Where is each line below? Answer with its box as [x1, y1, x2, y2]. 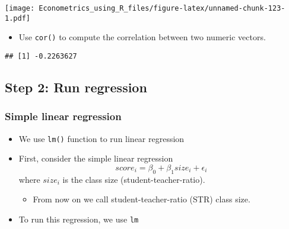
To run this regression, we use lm [18, 212, 139, 225]
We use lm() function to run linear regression [18, 132, 185, 144]
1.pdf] [5, 14, 30, 22]
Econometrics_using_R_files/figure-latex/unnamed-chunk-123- [39, 4, 285, 12]
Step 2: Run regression [5, 78, 147, 96]
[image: [5, 4, 35, 12]
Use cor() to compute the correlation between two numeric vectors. [18, 31, 266, 43]
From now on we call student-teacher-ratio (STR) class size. [33, 193, 250, 205]
